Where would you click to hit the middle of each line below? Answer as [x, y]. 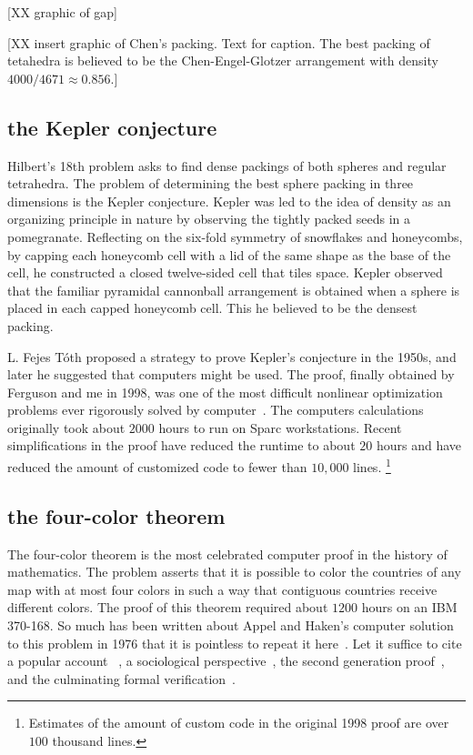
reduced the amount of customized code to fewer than [157, 466]
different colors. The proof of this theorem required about [168, 607]
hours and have [418, 445]
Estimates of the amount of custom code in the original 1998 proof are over [239, 723]
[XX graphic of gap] [63, 12]
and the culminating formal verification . [121, 678]
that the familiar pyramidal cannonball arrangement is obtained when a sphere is [234, 290]
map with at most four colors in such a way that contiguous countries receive [222, 589]
